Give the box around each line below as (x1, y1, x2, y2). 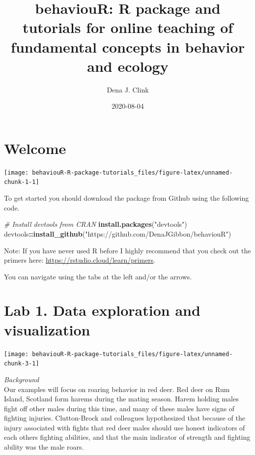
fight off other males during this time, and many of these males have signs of (4, 403, 235, 413)
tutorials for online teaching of (22, 17, 233, 37)
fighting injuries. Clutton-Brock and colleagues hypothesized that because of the (4, 413, 245, 423)
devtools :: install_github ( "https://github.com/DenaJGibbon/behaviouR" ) (4, 228, 231, 239)
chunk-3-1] (4, 360, 39, 367)
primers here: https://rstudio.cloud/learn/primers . (4, 255, 156, 265)
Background (4, 374, 39, 384)
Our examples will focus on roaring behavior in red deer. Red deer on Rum (4, 384, 230, 394)
